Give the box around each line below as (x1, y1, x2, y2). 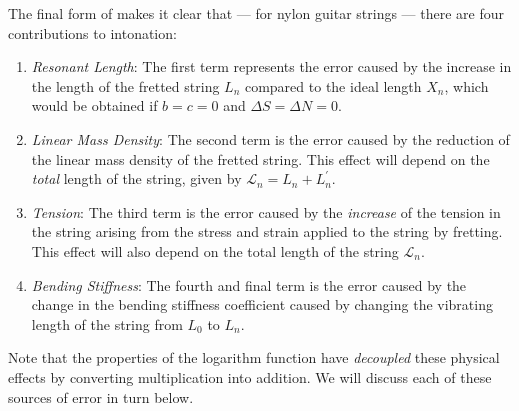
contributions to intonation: (8, 22, 177, 43)
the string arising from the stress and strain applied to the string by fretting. (31, 221, 503, 242)
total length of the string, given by (31, 168, 242, 189)
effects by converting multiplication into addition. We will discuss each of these (8, 366, 492, 387)
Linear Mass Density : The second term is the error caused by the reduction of (31, 128, 510, 149)
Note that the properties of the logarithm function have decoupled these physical (8, 347, 500, 368)
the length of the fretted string (31, 75, 220, 96)
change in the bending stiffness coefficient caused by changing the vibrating (31, 294, 493, 315)
